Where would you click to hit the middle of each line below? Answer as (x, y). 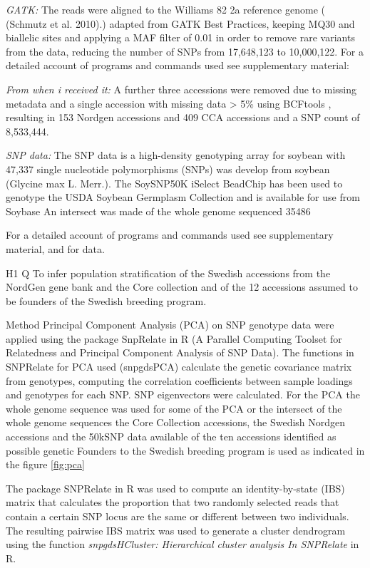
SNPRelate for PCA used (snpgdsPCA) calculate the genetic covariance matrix (179, 367)
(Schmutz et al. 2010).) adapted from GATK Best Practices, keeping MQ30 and (180, 23)
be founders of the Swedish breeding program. (106, 300)
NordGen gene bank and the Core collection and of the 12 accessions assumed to (182, 287)
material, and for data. (55, 248)
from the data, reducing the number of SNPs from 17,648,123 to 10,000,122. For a (185, 51)
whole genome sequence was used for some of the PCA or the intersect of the (174, 408)
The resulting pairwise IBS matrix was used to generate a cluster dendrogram (176, 530)
